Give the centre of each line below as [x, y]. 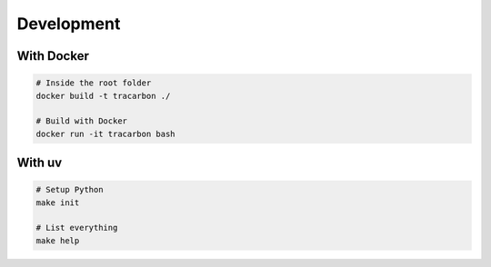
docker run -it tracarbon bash [106, 133]
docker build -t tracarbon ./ [103, 96]
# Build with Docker [81, 121]
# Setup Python [70, 190]
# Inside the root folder [94, 83]
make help [58, 240]
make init [58, 203]
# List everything [77, 228]
